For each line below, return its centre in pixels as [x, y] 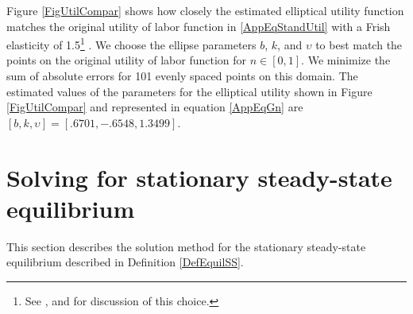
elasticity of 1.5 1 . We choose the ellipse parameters [131, 43]
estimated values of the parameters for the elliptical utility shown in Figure [189, 91]
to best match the [359, 44]
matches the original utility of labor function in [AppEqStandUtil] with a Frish [199, 26]
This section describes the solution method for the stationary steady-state [186, 246]
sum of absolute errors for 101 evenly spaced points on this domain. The [182, 76]
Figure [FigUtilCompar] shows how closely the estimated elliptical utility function [205, 10]
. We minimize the [346, 60]
